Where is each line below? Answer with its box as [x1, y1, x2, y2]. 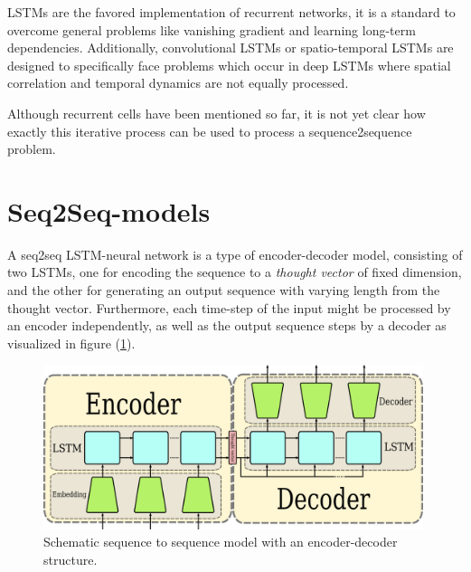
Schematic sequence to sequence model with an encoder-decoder [43, 532, 398, 551]
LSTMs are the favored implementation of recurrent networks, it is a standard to [7, 3, 456, 21]
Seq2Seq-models [7, 192, 211, 229]
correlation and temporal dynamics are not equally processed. [7, 73, 349, 92]
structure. [43, 549, 98, 568]
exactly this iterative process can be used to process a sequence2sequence [7, 121, 412, 140]
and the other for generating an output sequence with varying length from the [7, 281, 440, 300]
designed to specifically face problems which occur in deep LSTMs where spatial [7, 55, 451, 74]
